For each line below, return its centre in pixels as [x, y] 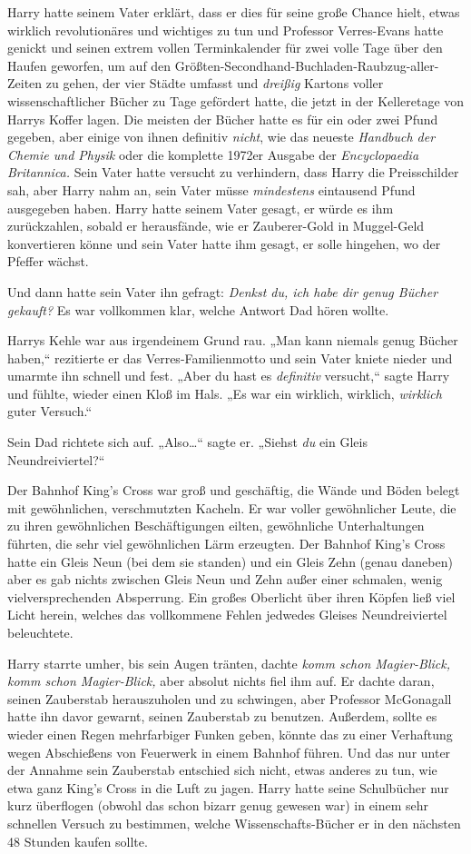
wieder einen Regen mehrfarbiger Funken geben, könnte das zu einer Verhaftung [230, 734]
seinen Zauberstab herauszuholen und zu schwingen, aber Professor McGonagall [230, 698]
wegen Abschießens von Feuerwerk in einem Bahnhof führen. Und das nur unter [229, 752]
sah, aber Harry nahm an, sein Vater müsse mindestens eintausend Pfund [211, 189]
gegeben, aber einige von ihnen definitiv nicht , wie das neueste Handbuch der [221, 137]
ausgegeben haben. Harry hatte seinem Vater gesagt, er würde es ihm [201, 208]
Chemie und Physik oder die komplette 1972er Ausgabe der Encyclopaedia [213, 154]
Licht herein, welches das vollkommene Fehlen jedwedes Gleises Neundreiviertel [227, 615]
